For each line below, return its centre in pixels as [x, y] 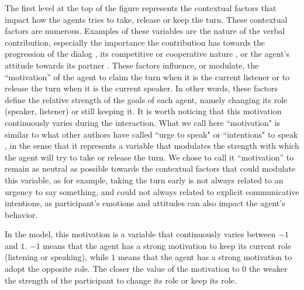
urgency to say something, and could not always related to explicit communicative [152, 191]
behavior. [21, 214]
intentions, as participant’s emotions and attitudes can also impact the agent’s [145, 203]
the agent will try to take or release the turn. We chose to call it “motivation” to [149, 157]
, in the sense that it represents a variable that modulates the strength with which [152, 146]
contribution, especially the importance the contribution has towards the [135, 42]
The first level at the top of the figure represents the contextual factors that [141, 8]
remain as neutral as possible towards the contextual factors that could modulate [150, 168]
